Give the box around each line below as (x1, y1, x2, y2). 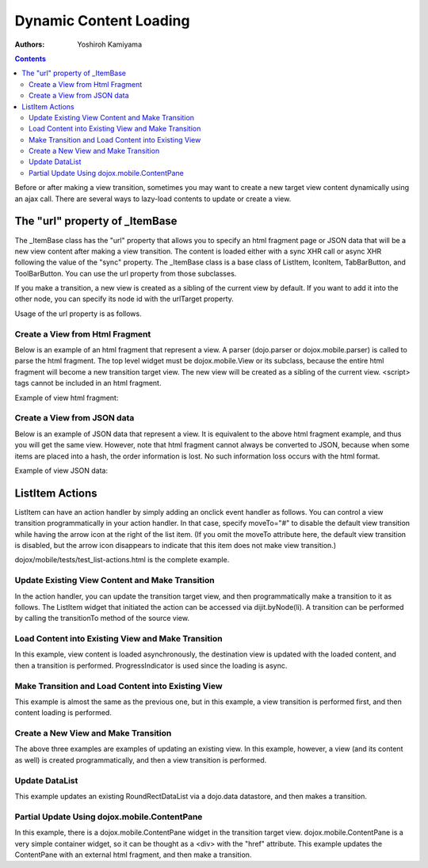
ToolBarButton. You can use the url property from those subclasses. (14, 268, 237, 278)
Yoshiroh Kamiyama (77, 40, 143, 49)
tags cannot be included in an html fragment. (14, 379, 162, 388)
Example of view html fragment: (14, 393, 119, 402)
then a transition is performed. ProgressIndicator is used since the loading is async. (14, 661, 288, 670)
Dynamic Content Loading (14, 12, 190, 29)
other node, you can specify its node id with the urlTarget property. (14, 294, 234, 304)
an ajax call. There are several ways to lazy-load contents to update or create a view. (14, 194, 292, 204)
